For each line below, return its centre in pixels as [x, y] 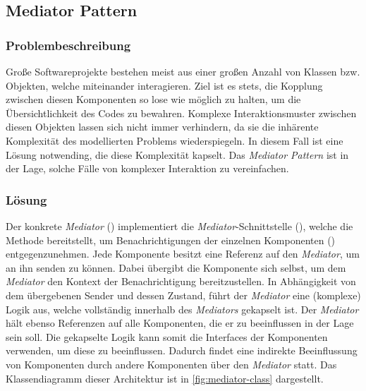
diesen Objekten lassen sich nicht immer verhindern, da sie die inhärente [162, 127]
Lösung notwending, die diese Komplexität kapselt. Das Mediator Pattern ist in [177, 154]
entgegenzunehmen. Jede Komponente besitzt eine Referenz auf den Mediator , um [183, 254]
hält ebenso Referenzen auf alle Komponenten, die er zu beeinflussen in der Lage [180, 323]
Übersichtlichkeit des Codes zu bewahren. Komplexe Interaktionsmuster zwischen [181, 113]
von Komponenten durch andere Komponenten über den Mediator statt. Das [171, 364]
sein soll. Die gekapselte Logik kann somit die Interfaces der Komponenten [167, 336]
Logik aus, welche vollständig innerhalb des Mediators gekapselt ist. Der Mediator [182, 309]
